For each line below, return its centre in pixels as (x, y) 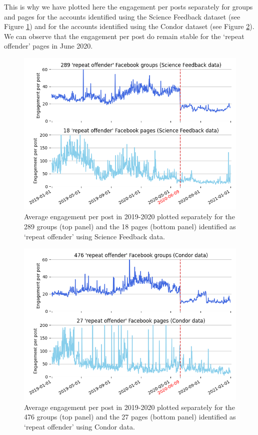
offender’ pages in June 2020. (48, 46)
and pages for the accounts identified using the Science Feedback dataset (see (122, 16)
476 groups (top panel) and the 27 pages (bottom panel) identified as (130, 417)
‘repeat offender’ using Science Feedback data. (94, 236)
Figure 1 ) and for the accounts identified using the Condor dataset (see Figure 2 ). (129, 26)
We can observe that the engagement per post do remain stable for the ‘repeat (124, 36)
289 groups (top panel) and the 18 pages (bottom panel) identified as (130, 226)
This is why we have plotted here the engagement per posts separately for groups (128, 7)
